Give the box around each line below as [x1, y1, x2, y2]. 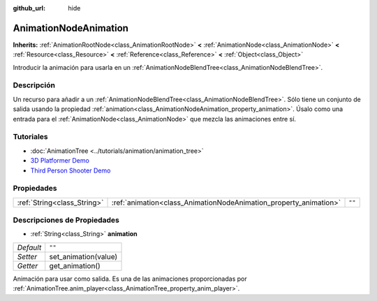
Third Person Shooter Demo [30, 166, 111, 175]
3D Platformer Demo [30, 156, 90, 165]
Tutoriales [13, 132, 48, 142]
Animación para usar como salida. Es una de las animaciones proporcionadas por [13, 274, 247, 283]
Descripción [13, 80, 56, 90]
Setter [17, 251, 38, 261]
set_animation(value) [49, 251, 118, 261]
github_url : [13, 4, 45, 12]
